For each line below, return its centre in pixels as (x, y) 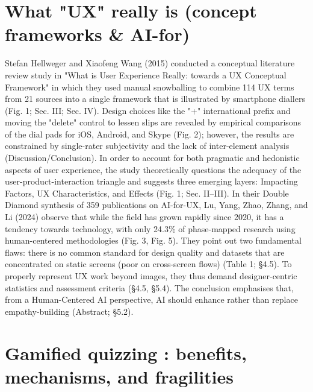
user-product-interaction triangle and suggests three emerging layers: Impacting (151, 181)
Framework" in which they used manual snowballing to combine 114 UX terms (150, 87)
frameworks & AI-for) (98, 34)
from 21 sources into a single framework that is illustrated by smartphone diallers (155, 99)
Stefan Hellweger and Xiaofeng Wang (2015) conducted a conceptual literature (150, 63)
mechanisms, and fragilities (119, 376)
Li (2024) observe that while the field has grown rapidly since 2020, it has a (144, 217)
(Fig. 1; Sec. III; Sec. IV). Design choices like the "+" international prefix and (148, 110)
